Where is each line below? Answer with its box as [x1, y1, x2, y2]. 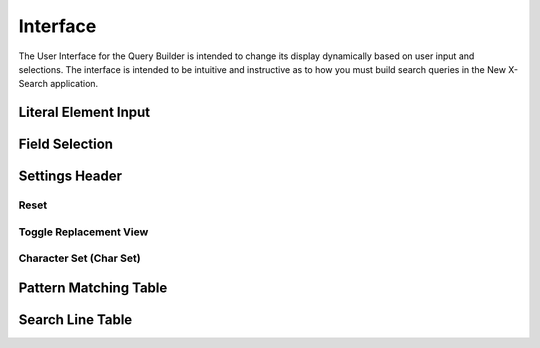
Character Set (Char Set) [18, 251, 141, 265]
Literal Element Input [18, 104, 151, 121]
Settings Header [18, 168, 123, 185]
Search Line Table [18, 311, 133, 328]
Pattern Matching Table [18, 279, 168, 296]
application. [50, 78, 99, 90]
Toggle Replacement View [18, 225, 149, 239]
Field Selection [18, 136, 114, 153]
